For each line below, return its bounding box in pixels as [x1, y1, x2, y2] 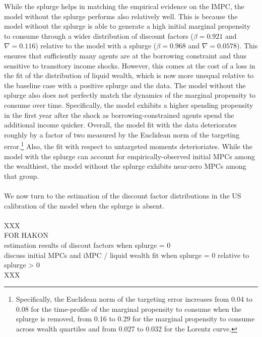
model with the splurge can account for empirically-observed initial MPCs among [4, 151, 255, 161]
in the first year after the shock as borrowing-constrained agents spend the [4, 109, 234, 120]
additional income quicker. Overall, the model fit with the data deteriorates [4, 119, 237, 130]
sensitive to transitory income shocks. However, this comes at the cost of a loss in [4, 60, 255, 71]
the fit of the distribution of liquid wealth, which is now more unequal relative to [4, 70, 254, 81]
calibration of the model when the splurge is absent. [4, 200, 165, 211]
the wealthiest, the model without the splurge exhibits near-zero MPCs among [4, 161, 246, 171]
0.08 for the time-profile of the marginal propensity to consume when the [16, 303, 241, 314]
